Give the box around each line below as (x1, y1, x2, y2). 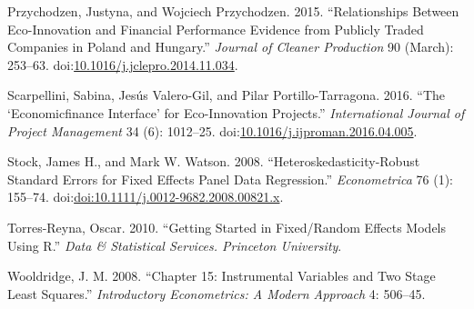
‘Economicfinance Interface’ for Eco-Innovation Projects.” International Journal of (7, 103, 465, 122)
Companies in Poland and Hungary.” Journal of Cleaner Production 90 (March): (7, 37, 454, 56)
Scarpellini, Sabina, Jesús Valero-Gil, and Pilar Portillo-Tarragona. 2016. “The (7, 85, 446, 105)
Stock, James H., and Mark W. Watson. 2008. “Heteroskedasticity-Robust (7, 152, 420, 171)
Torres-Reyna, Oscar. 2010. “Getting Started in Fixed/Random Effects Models (7, 217, 447, 236)
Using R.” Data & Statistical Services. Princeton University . (7, 235, 342, 254)
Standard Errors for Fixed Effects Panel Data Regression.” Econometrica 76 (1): (7, 169, 453, 188)
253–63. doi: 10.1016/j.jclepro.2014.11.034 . (7, 55, 238, 74)
